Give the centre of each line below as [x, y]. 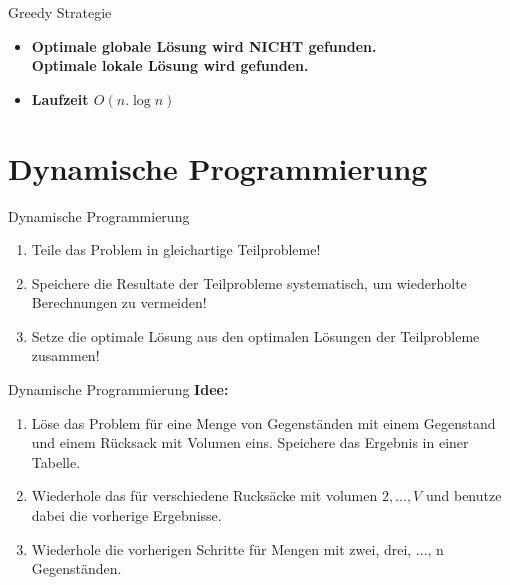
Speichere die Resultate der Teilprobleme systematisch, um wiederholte [249, 282]
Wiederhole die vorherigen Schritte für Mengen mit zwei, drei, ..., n [237, 548]
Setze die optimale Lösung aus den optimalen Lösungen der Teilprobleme [255, 335]
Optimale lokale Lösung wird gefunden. [170, 65]
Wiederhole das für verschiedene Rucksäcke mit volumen [204, 495]
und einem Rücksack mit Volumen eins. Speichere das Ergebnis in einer [250, 442]
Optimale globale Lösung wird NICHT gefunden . [204, 45]
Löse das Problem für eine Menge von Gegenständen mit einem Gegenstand [263, 422]
